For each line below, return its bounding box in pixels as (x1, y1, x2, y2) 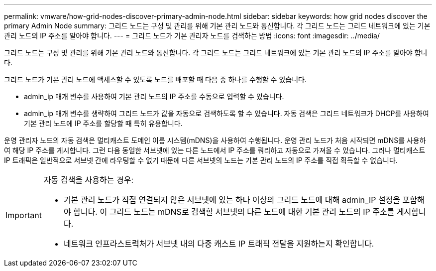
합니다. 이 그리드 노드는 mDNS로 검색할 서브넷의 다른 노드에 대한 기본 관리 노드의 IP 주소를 (73, 207, 395, 217)
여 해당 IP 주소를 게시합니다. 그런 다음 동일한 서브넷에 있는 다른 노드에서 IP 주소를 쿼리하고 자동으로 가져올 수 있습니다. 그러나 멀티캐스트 (4, 146, 426, 154)
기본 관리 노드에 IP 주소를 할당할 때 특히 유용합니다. (24, 119, 183, 128)
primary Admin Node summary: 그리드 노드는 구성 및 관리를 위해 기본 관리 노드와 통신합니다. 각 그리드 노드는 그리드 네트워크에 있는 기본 (4, 21, 431, 30)
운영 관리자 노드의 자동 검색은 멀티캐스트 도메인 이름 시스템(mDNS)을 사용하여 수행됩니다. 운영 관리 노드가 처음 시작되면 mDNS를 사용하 (4, 136, 426, 144)
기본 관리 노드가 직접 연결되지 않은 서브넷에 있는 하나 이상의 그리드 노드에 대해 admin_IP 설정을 (63, 195, 401, 205)
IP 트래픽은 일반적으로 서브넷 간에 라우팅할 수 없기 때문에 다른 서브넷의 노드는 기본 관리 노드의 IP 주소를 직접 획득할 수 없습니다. (4, 156, 398, 164)
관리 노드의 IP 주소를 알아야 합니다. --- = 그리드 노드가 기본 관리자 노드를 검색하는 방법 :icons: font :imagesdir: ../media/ (4, 31, 380, 40)
